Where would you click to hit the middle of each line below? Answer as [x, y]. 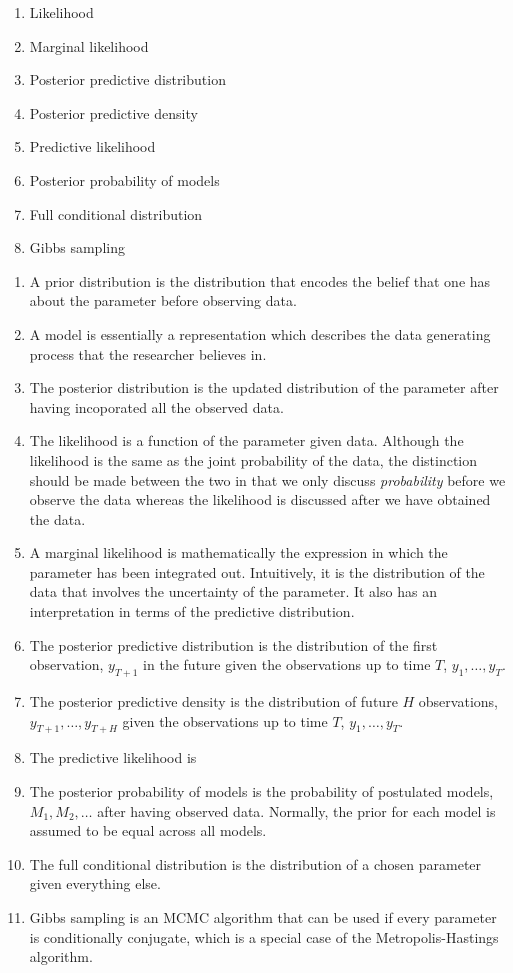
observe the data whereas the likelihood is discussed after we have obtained [260, 499]
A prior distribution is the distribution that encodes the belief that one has [260, 280]
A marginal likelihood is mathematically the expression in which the [238, 552]
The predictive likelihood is [113, 757]
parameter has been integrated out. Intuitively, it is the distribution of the [257, 571]
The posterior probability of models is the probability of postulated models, [261, 791]
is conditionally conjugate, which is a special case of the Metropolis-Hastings [264, 936]
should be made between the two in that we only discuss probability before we [267, 479]
